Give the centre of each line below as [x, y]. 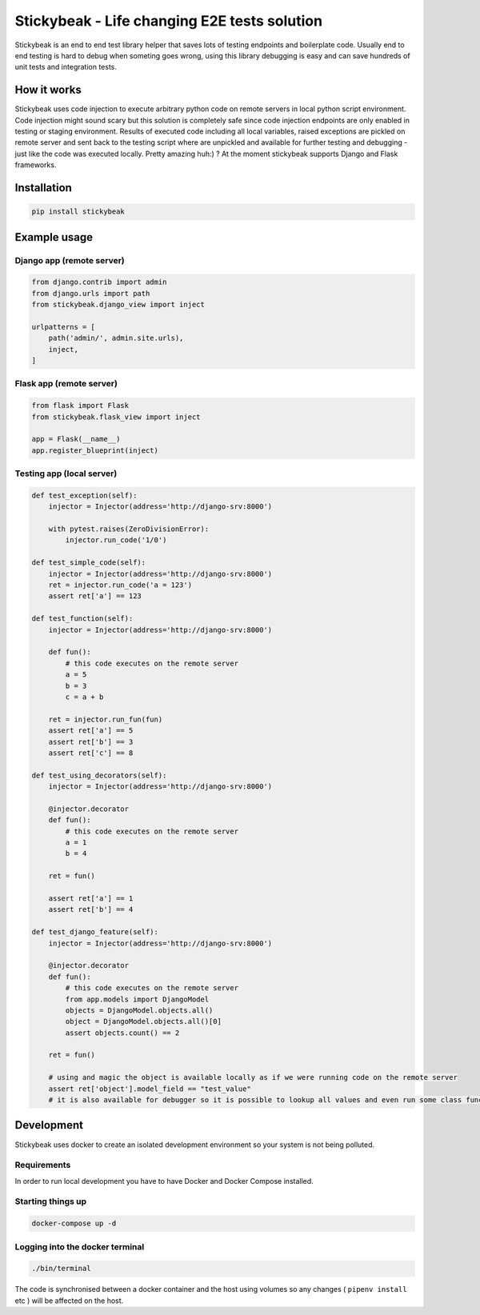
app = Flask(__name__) [76, 439]
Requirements [43, 1165]
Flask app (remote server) [66, 384]
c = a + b [84, 697]
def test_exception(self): [84, 495]
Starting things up [51, 1201]
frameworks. [36, 165]
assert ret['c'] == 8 [91, 753]
